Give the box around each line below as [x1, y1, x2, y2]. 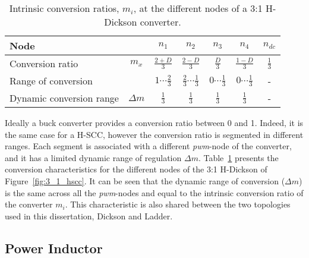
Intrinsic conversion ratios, [9, 1, 119, 15]
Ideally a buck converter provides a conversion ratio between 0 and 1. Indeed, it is [5, 117, 304, 128]
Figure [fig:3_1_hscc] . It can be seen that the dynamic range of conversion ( [5, 174, 285, 187]
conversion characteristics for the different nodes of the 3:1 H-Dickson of [5, 163, 267, 175]
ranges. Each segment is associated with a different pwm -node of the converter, [5, 140, 292, 152]
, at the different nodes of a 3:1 [133, 1, 263, 15]
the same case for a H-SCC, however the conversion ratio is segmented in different [5, 128, 304, 140]
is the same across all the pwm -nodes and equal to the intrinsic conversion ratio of [5, 186, 304, 199]
